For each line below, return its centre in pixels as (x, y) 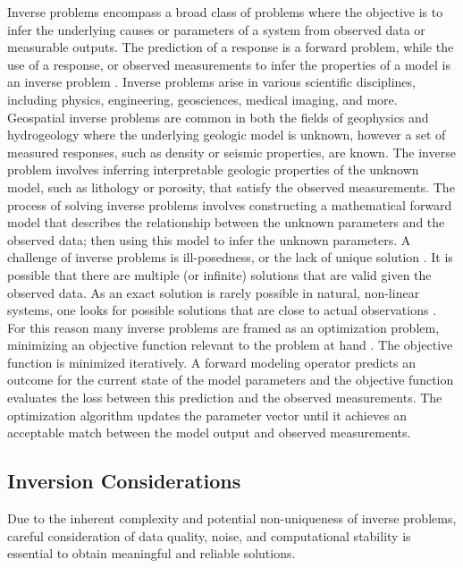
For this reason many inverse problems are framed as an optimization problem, (223, 327)
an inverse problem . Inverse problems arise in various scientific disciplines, (211, 82)
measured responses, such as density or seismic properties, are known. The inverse (231, 152)
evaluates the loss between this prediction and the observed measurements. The (225, 398)
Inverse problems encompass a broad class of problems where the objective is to (225, 12)
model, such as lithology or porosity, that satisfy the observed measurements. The (231, 187)
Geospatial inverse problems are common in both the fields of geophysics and (218, 117)
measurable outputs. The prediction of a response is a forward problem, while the (231, 47)
